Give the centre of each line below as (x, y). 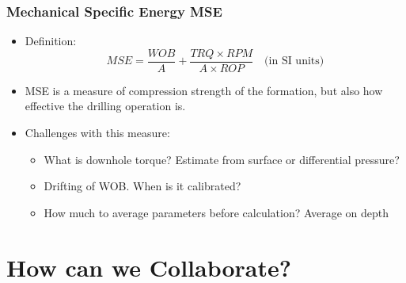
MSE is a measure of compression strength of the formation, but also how (204, 90)
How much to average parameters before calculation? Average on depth (216, 212)
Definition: (51, 41)
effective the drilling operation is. (105, 106)
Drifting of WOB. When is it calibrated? (142, 186)
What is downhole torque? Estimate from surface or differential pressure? (222, 159)
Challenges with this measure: (97, 133)
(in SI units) (294, 61)
